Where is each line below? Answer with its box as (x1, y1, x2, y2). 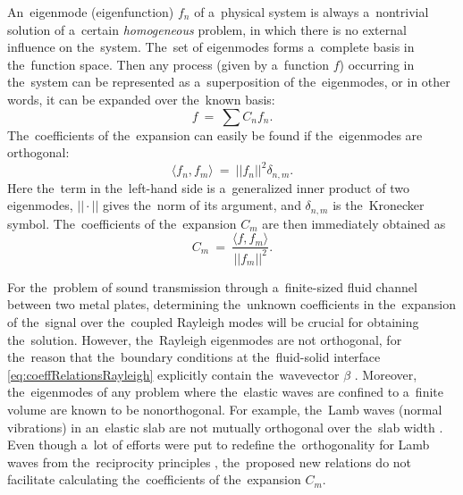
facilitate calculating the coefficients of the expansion (7, 470, 301, 489)
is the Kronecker (333, 196, 425, 214)
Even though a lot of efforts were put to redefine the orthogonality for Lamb (7, 435, 430, 454)
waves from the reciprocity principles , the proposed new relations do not (7, 452, 412, 471)
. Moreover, (354, 365, 417, 383)
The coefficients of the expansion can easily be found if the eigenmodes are (7, 125, 423, 144)
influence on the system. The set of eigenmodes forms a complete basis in (7, 38, 415, 56)
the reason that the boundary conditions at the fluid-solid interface (7, 348, 381, 366)
